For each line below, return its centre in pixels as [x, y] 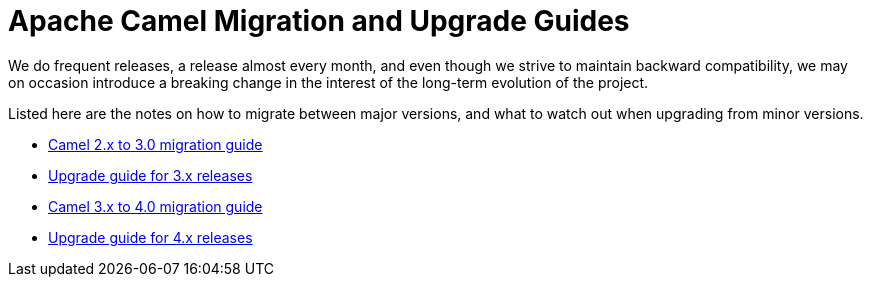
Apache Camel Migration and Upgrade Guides [319, 21]
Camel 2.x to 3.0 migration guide [155, 144]
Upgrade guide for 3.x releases [150, 175]
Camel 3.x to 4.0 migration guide [155, 206]
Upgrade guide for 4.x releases [150, 237]
